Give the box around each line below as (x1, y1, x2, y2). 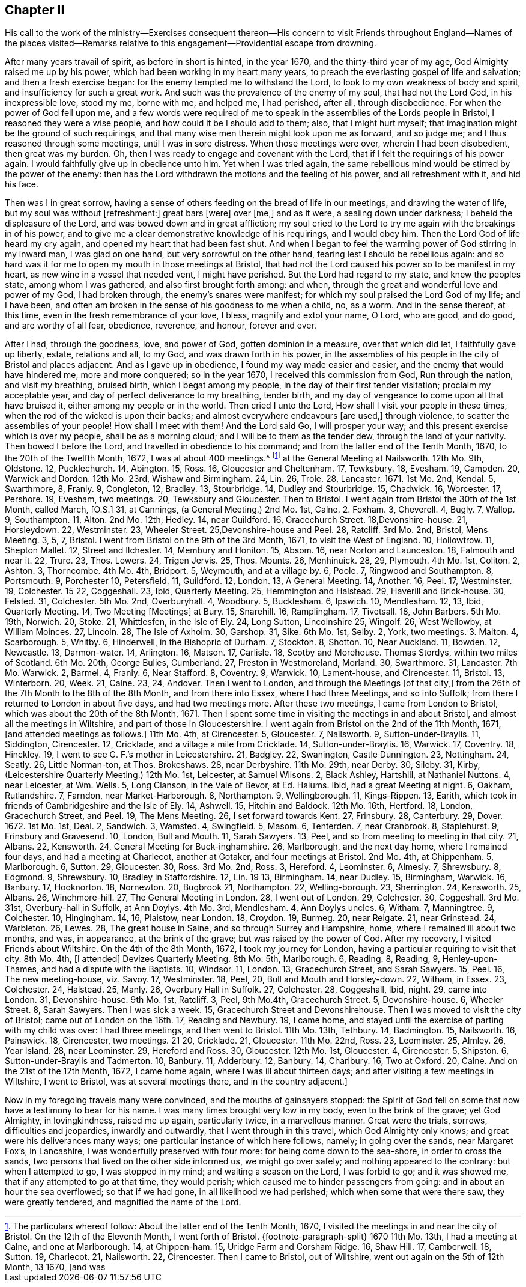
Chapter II (5, 2, 65, 17)
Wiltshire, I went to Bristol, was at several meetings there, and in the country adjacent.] (5, 1076, 348, 1087)
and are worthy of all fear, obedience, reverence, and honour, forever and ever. (5, 320, 316, 331)
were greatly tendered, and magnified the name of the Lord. (5, 1197, 241, 1208)
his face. (5, 179, 39, 190)
